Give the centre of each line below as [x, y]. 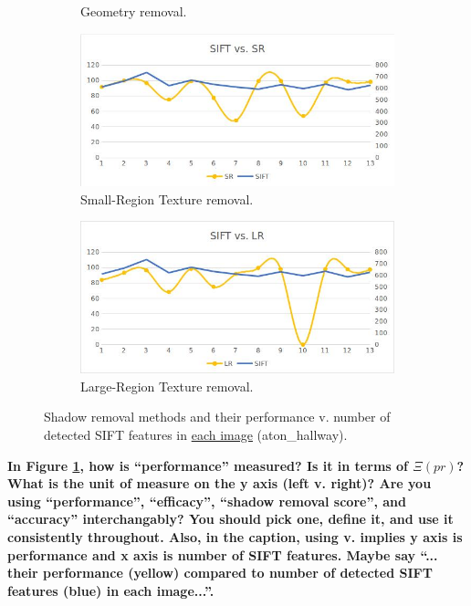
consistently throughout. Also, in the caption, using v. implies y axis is [235, 536]
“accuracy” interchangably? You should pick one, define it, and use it [230, 519]
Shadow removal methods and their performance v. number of [217, 417]
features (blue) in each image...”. [111, 590]
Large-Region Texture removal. [167, 386]
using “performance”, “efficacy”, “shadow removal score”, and [207, 501]
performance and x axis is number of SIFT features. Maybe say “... [223, 554]
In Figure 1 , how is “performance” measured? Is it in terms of [208, 465]
